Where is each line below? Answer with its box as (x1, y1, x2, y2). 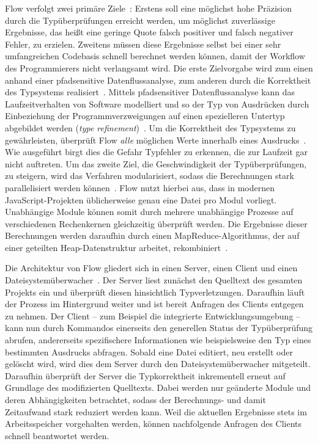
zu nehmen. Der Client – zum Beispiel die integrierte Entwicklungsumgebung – (5, 309, 301, 322)
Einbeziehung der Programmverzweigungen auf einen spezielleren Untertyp (5, 109, 285, 122)
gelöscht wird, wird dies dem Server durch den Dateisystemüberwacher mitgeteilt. (5, 357, 311, 370)
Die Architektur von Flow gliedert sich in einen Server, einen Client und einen (5, 261, 298, 274)
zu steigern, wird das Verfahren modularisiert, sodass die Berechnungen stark (5, 169, 294, 182)
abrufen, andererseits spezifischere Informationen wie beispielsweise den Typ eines (5, 333, 311, 346)
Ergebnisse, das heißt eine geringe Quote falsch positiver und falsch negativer (5, 26, 294, 38)
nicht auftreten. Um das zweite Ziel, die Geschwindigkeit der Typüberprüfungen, (5, 157, 307, 170)
